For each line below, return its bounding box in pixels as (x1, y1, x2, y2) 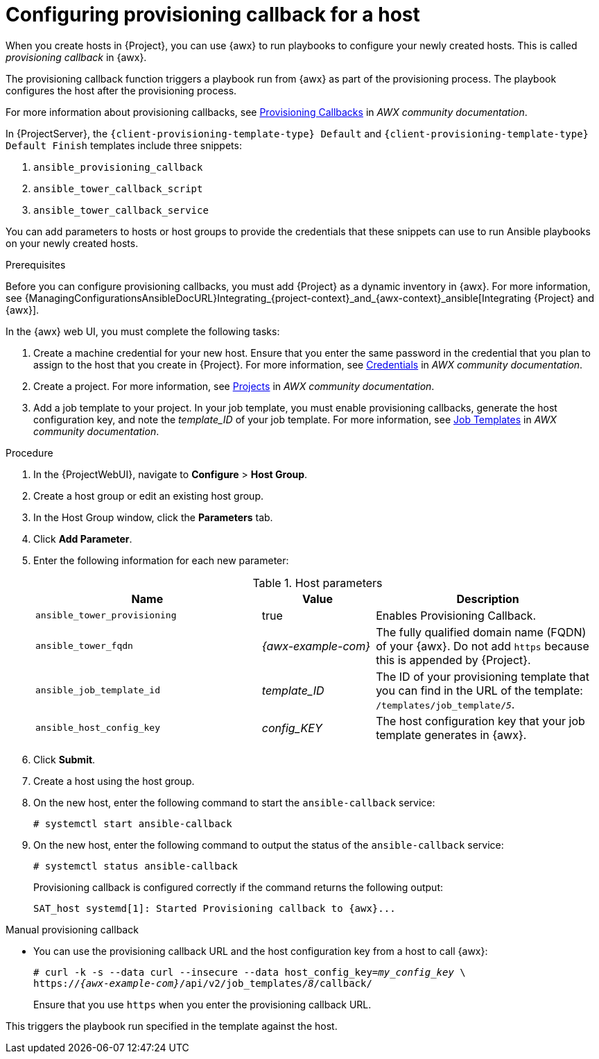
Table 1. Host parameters (252, 575, 383, 590)
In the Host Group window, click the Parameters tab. (33, 511, 273, 523)
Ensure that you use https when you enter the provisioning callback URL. (33, 998, 372, 1010)
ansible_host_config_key (35, 722, 161, 734)
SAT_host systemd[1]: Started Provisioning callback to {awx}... (33, 902, 396, 914)
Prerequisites (6, 258, 66, 271)
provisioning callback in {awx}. (6, 51, 147, 63)
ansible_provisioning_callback (33, 161, 203, 173)
